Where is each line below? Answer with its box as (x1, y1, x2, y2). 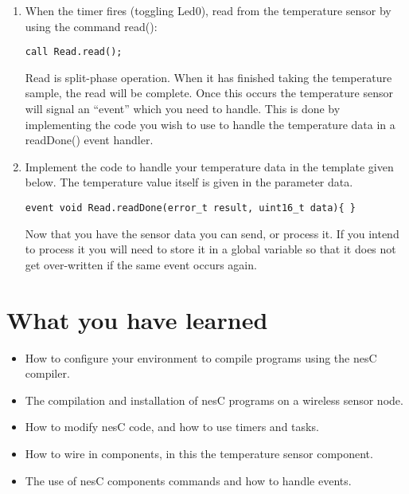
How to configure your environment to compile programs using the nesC (25, 349, 377, 366)
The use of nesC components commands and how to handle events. (25, 472, 352, 488)
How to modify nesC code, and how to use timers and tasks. (25, 418, 319, 435)
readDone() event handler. (25, 131, 154, 148)
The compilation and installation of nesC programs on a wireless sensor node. (25, 391, 403, 408)
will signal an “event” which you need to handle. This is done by (25, 100, 341, 117)
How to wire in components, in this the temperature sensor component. (25, 445, 373, 461)
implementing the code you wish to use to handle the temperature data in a (25, 116, 395, 132)
